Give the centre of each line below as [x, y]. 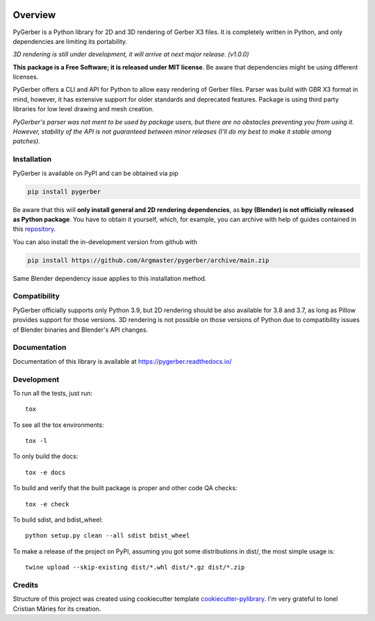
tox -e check [47, 504]
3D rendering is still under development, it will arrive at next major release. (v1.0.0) [131, 54]
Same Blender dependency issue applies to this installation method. [110, 278]
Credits [25, 585]
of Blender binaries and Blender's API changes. [81, 330]
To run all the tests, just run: [53, 393]
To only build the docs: [45, 456]
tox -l [36, 441]
